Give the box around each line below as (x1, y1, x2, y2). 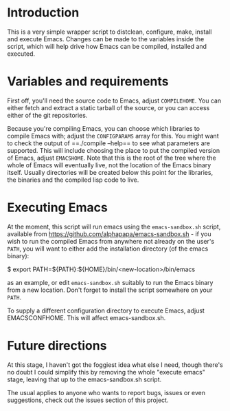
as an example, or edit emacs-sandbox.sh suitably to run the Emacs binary (7, 278, 214, 286)
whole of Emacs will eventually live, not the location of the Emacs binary (7, 160, 211, 169)
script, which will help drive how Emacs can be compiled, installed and (7, 42, 207, 50)
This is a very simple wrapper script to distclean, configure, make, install (7, 28, 212, 36)
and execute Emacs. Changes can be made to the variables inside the (7, 34, 205, 43)
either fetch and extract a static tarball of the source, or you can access (7, 103, 210, 112)
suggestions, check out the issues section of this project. (7, 396, 169, 404)
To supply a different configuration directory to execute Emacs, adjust (7, 306, 205, 315)
